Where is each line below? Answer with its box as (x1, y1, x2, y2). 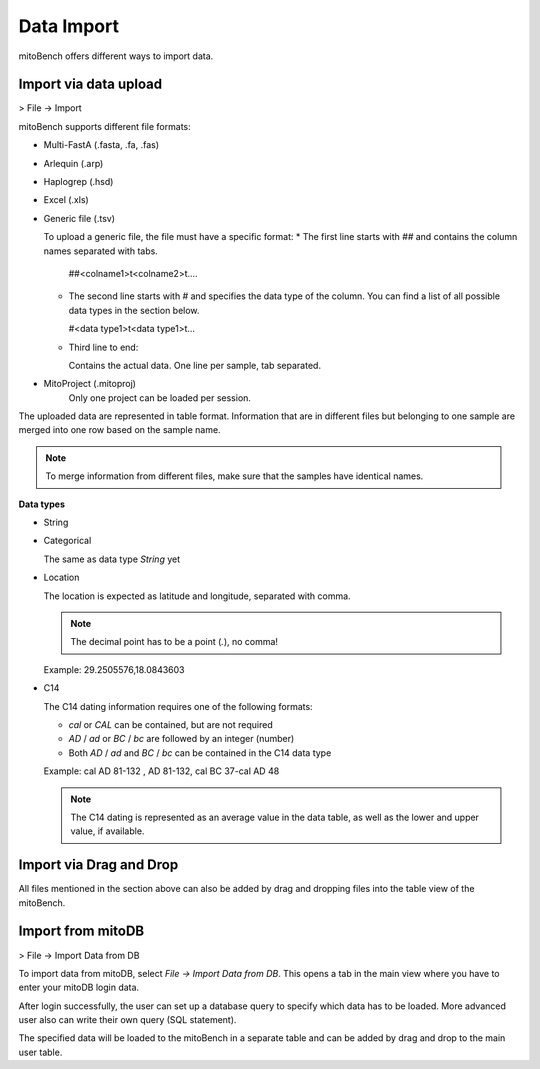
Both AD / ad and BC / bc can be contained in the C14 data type (68, 746, 332, 759)
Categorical (43, 535, 92, 547)
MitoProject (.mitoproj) (43, 378, 137, 390)
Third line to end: (68, 341, 139, 353)
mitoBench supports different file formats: (18, 120, 191, 132)
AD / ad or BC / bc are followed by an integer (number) (68, 733, 295, 745)
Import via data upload (18, 76, 163, 93)
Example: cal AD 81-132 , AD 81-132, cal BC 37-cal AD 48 (43, 765, 280, 777)
